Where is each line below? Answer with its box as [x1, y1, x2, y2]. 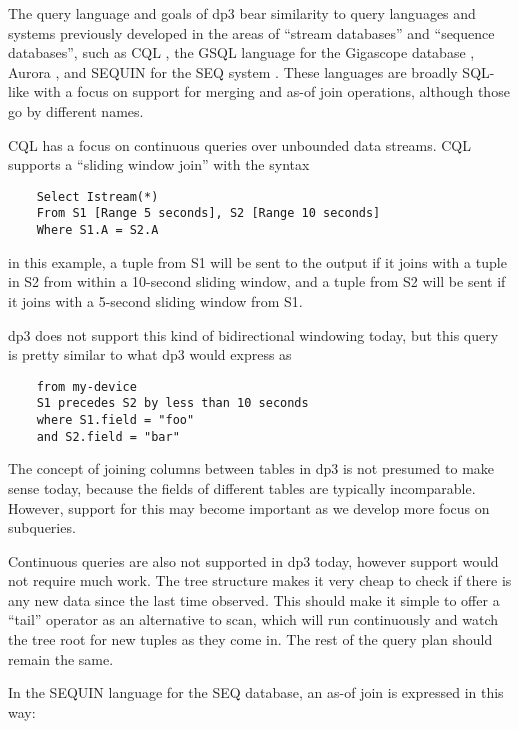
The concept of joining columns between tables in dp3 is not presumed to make [8, 458, 495, 479]
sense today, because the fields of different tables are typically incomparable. [8, 477, 476, 498]
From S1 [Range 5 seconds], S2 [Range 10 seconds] [36, 206, 381, 221]
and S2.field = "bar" [36, 429, 180, 444]
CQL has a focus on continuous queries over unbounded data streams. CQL [8, 134, 471, 155]
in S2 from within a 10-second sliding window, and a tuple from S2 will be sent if [8, 271, 506, 292]
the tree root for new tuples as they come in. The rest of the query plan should [8, 629, 493, 650]
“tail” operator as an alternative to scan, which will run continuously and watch [8, 609, 499, 630]
